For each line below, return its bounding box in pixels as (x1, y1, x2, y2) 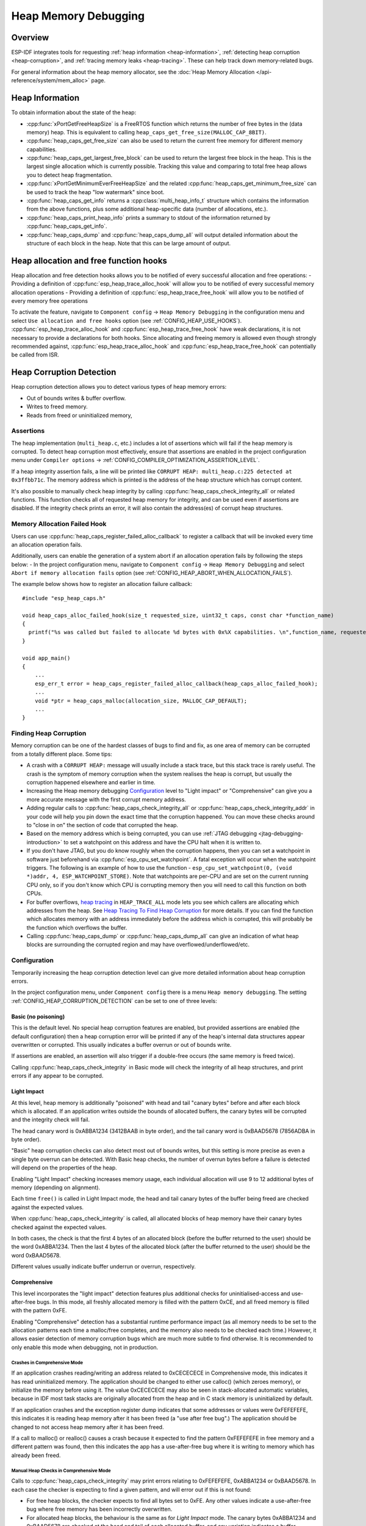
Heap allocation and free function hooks (11, 255, 168, 266)
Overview (11, 32, 49, 43)
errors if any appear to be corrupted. (11, 1072, 104, 1080)
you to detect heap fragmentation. (26, 171, 113, 178)
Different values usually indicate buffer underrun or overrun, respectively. (11, 1263, 196, 1270)
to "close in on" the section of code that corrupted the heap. (26, 821, 179, 828)
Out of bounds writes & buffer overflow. (26, 394, 126, 402)
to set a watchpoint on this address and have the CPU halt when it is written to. (63, 838, 262, 845)
